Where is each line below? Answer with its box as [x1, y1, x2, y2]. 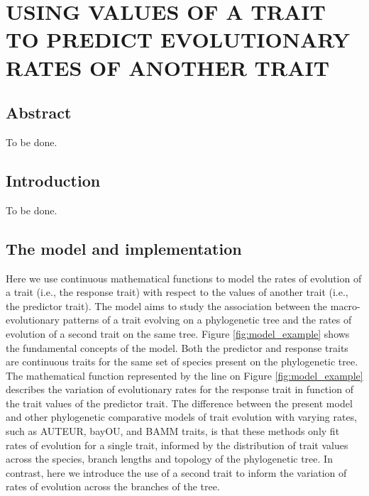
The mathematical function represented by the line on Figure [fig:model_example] [6, 368, 363, 382]
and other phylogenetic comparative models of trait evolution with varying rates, [6, 409, 358, 424]
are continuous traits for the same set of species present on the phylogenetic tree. [6, 354, 358, 369]
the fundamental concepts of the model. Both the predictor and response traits [6, 340, 348, 355]
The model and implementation [6, 237, 242, 259]
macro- [330, 298, 360, 313]
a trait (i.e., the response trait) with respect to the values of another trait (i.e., [6, 285, 348, 299]
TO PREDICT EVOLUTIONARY [6, 25, 351, 54]
